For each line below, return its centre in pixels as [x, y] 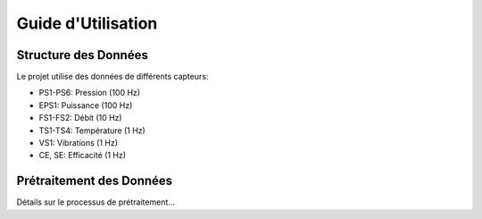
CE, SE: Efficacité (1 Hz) [83, 156]
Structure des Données [83, 55]
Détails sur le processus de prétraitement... [96, 202]
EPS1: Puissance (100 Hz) [86, 105]
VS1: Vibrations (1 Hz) [79, 143]
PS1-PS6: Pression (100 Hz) [90, 93]
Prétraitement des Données [95, 181]
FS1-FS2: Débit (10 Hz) [80, 118]
